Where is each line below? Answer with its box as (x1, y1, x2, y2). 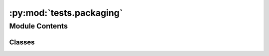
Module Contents (9, 22, 68, 30)
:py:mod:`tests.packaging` (9, 7, 123, 18)
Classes (9, 38, 35, 46)
